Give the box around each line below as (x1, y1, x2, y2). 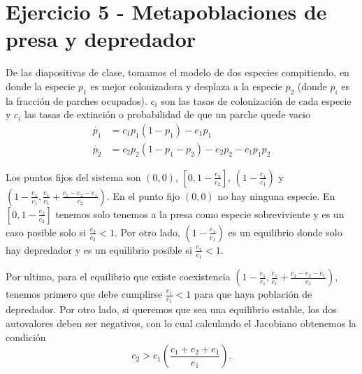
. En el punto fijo (106, 188, 180, 203)
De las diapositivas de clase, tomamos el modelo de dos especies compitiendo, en (6, 65, 349, 80)
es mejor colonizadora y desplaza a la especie (90, 78, 282, 93)
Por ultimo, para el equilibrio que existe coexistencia (6, 269, 231, 284)
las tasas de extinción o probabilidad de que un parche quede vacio (24, 107, 310, 122)
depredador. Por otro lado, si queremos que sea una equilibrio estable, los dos (6, 302, 337, 317)
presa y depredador (6, 24, 196, 53)
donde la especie (6, 78, 75, 93)
